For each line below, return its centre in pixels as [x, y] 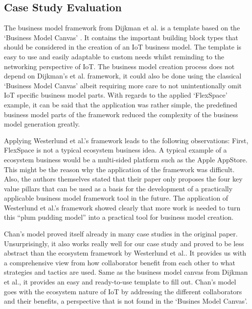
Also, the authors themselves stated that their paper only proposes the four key [123, 179]
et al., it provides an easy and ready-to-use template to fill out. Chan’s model [120, 282]
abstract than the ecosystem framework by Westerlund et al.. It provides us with [125, 253]
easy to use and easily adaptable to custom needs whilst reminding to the [114, 56]
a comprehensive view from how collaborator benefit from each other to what [120, 262]
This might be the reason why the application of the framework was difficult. [119, 169]
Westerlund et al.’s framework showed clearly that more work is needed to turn [122, 207]
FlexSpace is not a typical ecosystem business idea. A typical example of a [115, 150]
